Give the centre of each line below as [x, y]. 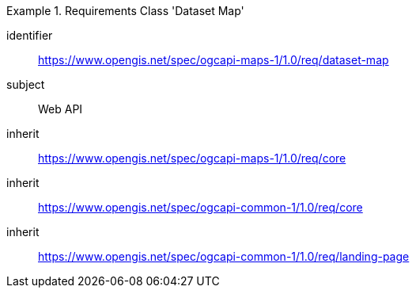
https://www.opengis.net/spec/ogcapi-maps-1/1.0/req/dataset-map [214, 60]
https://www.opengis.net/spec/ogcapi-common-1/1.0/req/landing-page [224, 256]
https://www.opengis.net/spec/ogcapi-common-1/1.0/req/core [200, 207]
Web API [61, 109]
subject [26, 84]
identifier [30, 35]
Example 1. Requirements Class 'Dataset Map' [125, 11]
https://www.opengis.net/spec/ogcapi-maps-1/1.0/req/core [192, 158]
